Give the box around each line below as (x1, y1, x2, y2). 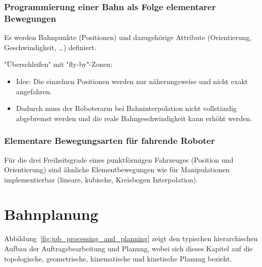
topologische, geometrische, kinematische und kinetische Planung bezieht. (4, 253, 232, 263)
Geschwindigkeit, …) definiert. (4, 42, 96, 52)
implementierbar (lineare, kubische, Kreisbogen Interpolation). (4, 174, 198, 184)
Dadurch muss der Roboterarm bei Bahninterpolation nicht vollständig (16, 103, 237, 113)
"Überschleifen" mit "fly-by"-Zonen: (4, 59, 113, 69)
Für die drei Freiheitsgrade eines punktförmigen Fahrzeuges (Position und (4, 154, 234, 165)
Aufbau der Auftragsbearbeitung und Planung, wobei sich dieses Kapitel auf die (4, 243, 253, 254)
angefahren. (16, 86, 52, 96)
